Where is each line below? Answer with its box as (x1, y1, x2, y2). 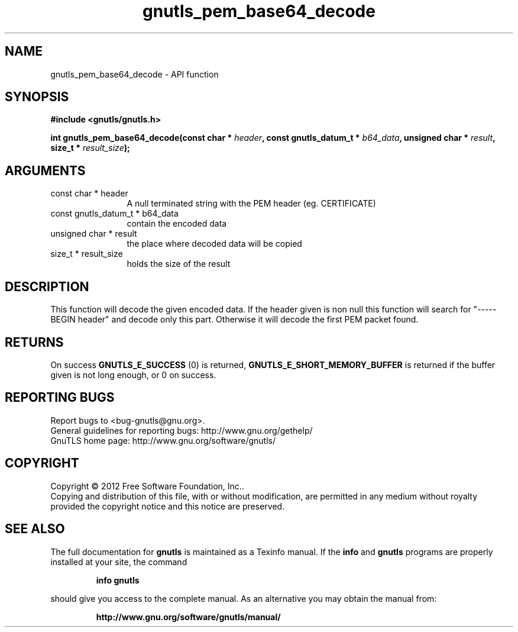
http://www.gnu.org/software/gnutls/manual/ (96, 611, 281, 622)
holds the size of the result (127, 259, 231, 269)
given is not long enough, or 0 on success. (50, 369, 216, 380)
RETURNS (5, 334, 64, 350)
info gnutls (96, 575, 140, 585)
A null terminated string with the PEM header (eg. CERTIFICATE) (127, 198, 376, 209)
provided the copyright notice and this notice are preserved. (50, 501, 285, 511)
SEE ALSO (5, 521, 65, 537)
